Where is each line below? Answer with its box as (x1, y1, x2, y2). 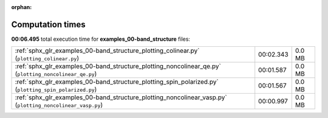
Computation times (11, 19, 86, 30)
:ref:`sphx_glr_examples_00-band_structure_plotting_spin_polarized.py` (15, 78, 219, 86)
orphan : (11, 4, 32, 10)
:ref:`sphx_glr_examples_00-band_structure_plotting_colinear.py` (15, 46, 200, 55)
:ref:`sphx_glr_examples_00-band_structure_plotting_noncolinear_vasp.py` (15, 93, 227, 102)
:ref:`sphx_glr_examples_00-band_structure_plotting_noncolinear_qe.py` (15, 62, 221, 71)
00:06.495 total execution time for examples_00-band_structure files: (11, 35, 191, 43)
